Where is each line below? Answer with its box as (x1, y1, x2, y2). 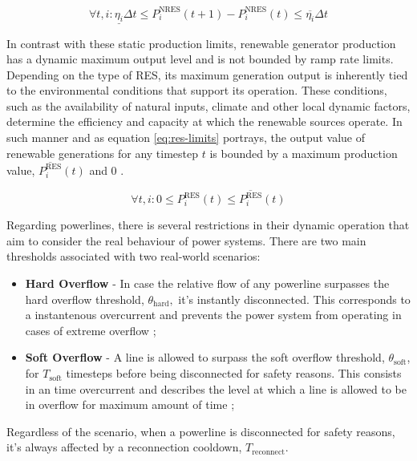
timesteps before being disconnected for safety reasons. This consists (66, 365, 402, 382)
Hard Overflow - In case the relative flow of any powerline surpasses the (25, 275, 390, 292)
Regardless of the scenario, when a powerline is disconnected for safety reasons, (6, 423, 395, 439)
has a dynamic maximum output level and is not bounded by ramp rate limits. (6, 51, 394, 67)
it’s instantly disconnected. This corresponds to (178, 290, 411, 307)
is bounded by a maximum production (209, 144, 398, 161)
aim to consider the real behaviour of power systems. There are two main (6, 232, 366, 249)
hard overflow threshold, (25, 290, 144, 307)
